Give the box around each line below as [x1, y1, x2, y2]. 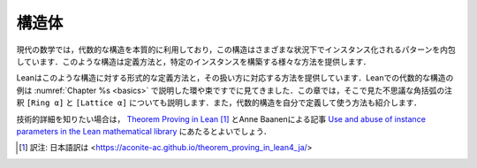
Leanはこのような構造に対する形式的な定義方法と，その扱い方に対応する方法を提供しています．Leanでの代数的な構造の [16, 73, 454, 83]
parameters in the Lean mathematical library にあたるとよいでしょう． [16, 126, 271, 136]
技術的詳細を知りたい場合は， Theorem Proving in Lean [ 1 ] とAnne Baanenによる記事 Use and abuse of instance [16, 113, 426, 124]
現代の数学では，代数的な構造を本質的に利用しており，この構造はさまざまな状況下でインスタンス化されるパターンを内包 [16, 44, 456, 55]
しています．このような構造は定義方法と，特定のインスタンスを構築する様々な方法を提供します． [16, 56, 371, 66]
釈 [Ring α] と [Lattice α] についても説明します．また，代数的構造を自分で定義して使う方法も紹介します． [16, 97, 421, 108]
